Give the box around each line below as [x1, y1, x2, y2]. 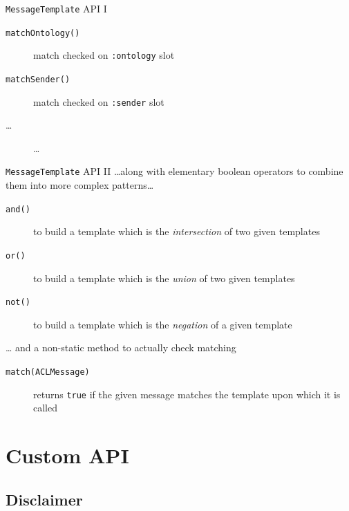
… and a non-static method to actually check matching [6, 340, 236, 355]
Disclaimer [6, 488, 83, 510]
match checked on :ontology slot [33, 48, 175, 62]
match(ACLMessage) [6, 367, 90, 378]
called [33, 400, 57, 415]
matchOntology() [6, 28, 80, 38]
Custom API [6, 441, 129, 470]
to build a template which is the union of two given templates [33, 270, 295, 285]
